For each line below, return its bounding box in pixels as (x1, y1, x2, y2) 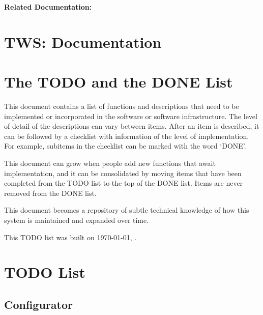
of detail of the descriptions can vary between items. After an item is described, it (4, 121, 259, 131)
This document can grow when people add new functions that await (4, 158, 216, 168)
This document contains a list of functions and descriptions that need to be (4, 101, 239, 111)
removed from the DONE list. (4, 187, 97, 198)
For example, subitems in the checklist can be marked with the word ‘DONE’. (4, 140, 246, 151)
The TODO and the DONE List (4, 71, 233, 92)
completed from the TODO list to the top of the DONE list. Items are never (4, 178, 243, 188)
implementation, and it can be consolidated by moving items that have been (4, 167, 242, 178)
